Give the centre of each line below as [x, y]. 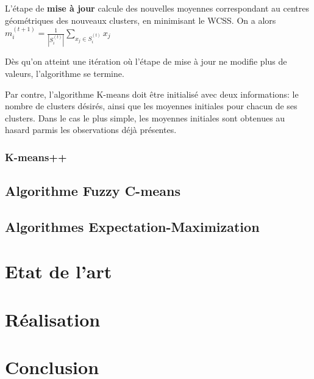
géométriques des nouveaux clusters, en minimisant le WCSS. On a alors [141, 20]
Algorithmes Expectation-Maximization [132, 226]
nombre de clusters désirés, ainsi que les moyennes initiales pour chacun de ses [151, 106]
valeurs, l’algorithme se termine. [65, 73]
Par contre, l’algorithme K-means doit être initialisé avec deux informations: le [152, 94]
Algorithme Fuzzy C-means [93, 191]
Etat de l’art [59, 271]
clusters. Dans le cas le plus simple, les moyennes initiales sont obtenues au [145, 117]
